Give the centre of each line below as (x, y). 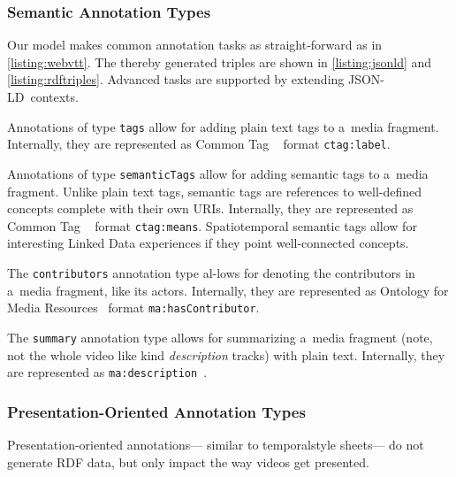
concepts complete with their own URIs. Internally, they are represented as (210, 208)
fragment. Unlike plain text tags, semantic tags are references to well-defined (215, 191)
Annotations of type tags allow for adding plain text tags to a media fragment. (223, 126)
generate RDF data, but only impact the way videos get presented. (188, 462)
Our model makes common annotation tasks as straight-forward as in (195, 45)
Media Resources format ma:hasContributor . (133, 308)
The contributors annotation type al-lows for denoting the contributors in (211, 273)
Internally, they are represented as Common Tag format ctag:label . (199, 144)
